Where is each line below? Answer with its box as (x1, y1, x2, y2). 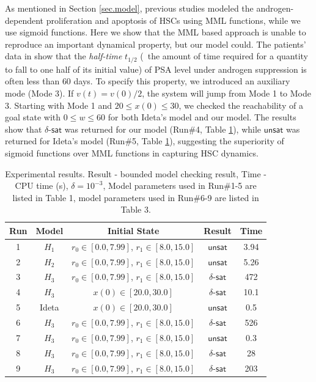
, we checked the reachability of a (178, 98, 303, 111)
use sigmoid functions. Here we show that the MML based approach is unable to (5, 26, 306, 39)
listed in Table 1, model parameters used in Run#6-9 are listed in (12, 191, 259, 204)
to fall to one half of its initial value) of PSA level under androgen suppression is (5, 62, 307, 75)
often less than (5, 75, 60, 87)
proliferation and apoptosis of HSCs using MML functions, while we (46, 13, 301, 26)
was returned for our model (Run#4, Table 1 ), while (64, 122, 262, 135)
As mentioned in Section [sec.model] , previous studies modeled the (5, 2, 254, 14)
